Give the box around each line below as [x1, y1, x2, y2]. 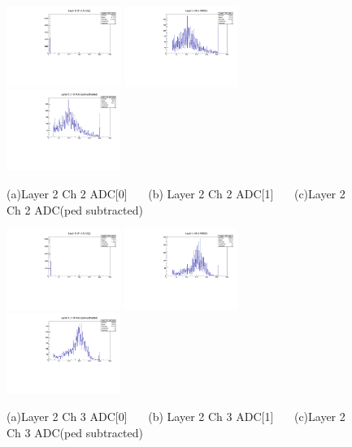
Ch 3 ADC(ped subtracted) [7, 423, 143, 440]
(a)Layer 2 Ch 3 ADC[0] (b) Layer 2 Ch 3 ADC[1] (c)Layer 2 [7, 408, 345, 425]
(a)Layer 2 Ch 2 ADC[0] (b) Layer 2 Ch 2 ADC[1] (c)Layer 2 [7, 184, 345, 202]
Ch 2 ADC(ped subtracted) [7, 201, 143, 218]
